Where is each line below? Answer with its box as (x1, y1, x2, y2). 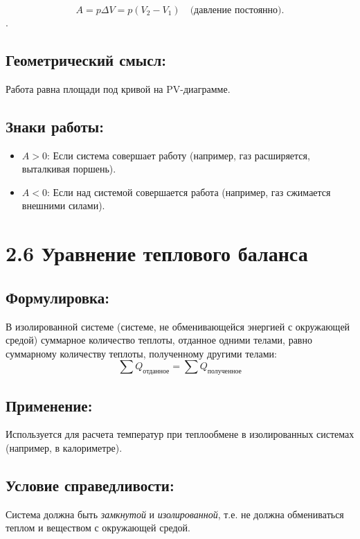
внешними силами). (21, 198, 105, 213)
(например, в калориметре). (6, 440, 123, 454)
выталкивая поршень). (21, 161, 116, 176)
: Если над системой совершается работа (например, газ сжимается (46, 184, 331, 199)
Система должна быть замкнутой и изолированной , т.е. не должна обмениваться (6, 506, 344, 521)
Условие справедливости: (6, 474, 174, 495)
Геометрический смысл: (6, 48, 167, 70)
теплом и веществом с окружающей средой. (6, 520, 190, 535)
